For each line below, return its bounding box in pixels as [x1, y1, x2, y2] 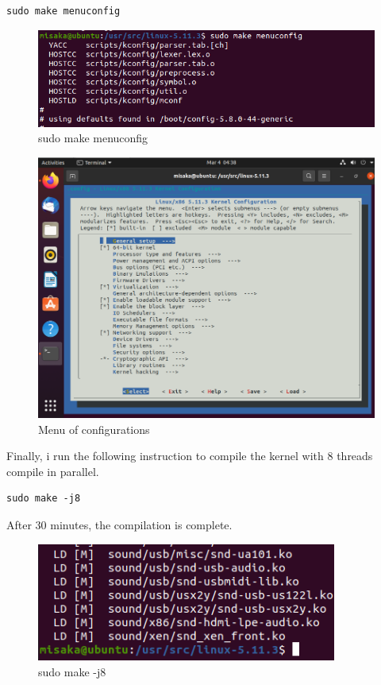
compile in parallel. [6, 462, 99, 479]
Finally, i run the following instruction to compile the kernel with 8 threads [6, 447, 373, 464]
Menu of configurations [38, 420, 150, 437]
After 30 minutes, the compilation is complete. [6, 517, 233, 533]
